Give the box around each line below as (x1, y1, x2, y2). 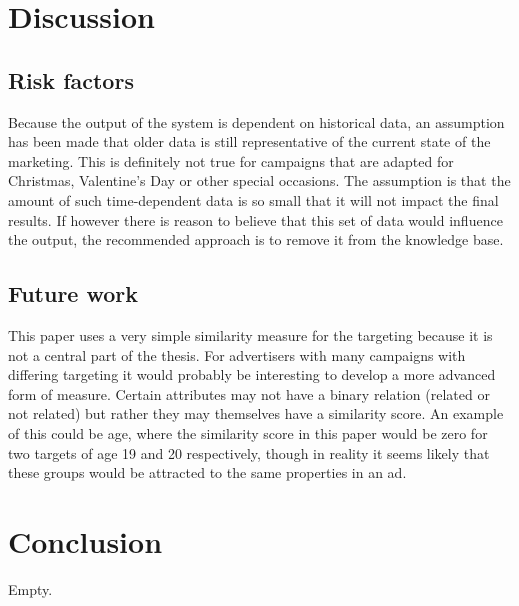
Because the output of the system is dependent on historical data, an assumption (8, 111, 505, 132)
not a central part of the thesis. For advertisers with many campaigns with (8, 344, 466, 365)
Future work (8, 278, 139, 309)
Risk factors (8, 64, 134, 95)
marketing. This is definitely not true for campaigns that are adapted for (8, 150, 454, 171)
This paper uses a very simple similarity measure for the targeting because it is (8, 324, 493, 345)
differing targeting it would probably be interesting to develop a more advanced (8, 364, 496, 385)
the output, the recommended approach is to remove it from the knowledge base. (8, 229, 504, 250)
